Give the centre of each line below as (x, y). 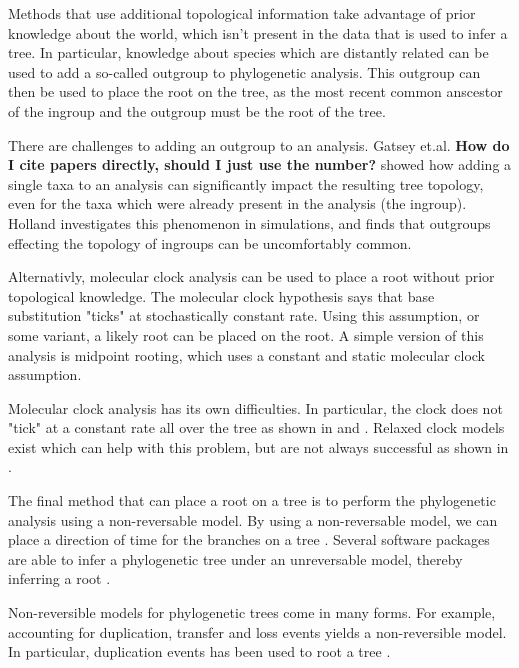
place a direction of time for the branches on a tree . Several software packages (249, 539)
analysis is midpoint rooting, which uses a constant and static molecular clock (246, 354)
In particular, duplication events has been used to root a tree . (199, 651)
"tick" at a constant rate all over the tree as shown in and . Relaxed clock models (256, 427)
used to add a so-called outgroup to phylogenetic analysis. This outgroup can (244, 71)
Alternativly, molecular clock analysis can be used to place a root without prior (251, 276)
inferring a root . (59, 578)
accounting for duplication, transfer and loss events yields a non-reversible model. (257, 631)
